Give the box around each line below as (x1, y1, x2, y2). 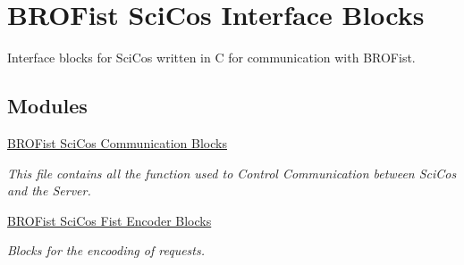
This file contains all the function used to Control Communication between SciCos (7, 163, 457, 182)
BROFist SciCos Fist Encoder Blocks (7, 211, 212, 229)
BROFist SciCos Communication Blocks (7, 133, 227, 152)
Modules (7, 92, 88, 120)
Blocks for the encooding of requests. (7, 241, 205, 260)
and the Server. (7, 181, 91, 200)
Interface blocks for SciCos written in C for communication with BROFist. (7, 48, 416, 67)
